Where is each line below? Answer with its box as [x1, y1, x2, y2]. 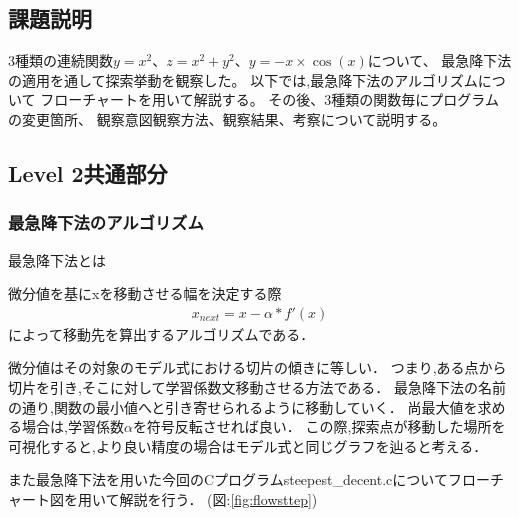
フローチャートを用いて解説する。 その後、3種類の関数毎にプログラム [40, 89, 499, 110]
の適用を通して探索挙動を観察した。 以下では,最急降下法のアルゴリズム [8, 69, 478, 90]
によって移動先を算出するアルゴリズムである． [8, 323, 315, 344]
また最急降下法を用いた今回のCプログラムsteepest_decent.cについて [8, 469, 448, 490]
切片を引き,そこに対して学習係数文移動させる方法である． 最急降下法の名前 [8, 376, 506, 397]
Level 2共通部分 [8, 157, 168, 188]
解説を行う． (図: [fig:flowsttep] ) [119, 488, 318, 509]
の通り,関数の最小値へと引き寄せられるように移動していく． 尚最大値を [8, 396, 478, 417]
